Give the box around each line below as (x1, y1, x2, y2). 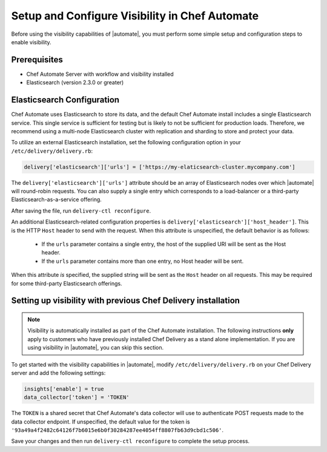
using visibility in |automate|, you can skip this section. (27, 344, 164, 351)
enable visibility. (11, 38, 51, 45)
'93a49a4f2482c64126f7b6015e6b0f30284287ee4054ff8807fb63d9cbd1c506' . (11, 427, 224, 434)
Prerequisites (11, 55, 63, 65)
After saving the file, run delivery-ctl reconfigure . (11, 207, 151, 214)
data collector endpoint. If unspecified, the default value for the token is (11, 418, 190, 425)
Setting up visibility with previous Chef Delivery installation (11, 296, 240, 306)
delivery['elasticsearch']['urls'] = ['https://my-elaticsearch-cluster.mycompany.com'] (24, 164, 296, 170)
